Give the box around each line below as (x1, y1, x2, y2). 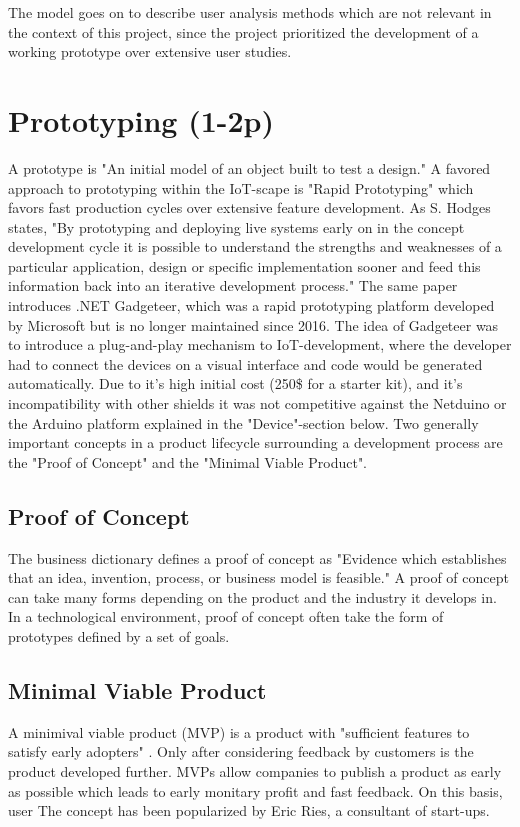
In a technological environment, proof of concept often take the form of (8, 606, 444, 627)
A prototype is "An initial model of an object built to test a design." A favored (8, 157, 491, 178)
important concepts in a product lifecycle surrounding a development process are (8, 432, 503, 453)
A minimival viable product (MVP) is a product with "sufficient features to (8, 721, 470, 742)
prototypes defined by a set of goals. (8, 625, 230, 646)
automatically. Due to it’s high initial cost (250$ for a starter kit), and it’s (8, 373, 463, 394)
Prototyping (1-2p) (8, 99, 275, 140)
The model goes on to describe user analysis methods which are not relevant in (8, 2, 492, 22)
